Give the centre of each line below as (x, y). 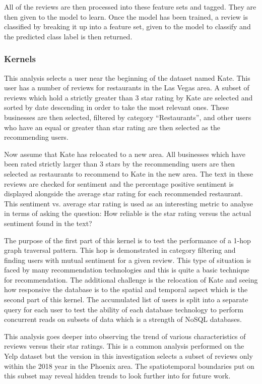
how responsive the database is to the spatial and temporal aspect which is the (126, 289)
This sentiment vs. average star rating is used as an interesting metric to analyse (128, 203)
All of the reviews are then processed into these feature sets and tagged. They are (130, 7)
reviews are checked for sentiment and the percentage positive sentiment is (119, 183)
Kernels (20, 59)
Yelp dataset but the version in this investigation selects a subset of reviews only (128, 356)
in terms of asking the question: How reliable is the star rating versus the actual (128, 213)
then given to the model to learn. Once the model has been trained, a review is (126, 16)
